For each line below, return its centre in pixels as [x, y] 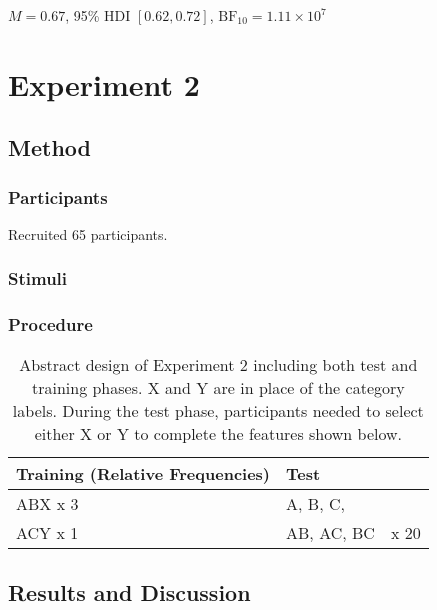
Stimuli [38, 278]
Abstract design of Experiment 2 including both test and [218, 364]
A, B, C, [315, 503]
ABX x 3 [47, 503]
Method [49, 147]
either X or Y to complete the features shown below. [218, 433]
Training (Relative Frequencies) [143, 473]
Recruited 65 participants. [88, 233]
